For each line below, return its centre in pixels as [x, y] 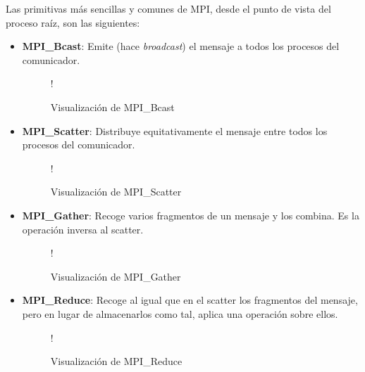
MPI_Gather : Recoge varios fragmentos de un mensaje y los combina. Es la [191, 215]
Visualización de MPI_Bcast [112, 107]
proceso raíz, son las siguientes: [73, 22]
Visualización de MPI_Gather [116, 276]
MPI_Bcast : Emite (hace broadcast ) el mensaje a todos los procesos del [181, 46]
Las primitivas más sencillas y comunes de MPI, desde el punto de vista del [168, 8]
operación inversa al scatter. [83, 229]
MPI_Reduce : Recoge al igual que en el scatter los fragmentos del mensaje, [190, 300]
